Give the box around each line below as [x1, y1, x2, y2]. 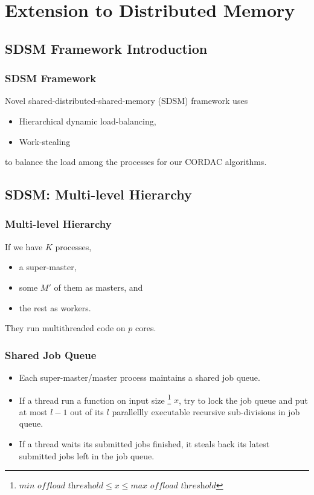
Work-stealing [19, 135, 71, 147]
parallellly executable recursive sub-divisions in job [112, 405, 300, 418]
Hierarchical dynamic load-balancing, [19, 114, 156, 127]
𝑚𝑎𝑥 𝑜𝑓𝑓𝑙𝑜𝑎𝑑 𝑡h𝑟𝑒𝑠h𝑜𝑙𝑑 [130, 482, 216, 491]
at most [19, 405, 48, 418]
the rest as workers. [19, 301, 91, 314]
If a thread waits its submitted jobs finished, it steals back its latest [19, 437, 270, 450]
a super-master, [19, 260, 77, 273]
